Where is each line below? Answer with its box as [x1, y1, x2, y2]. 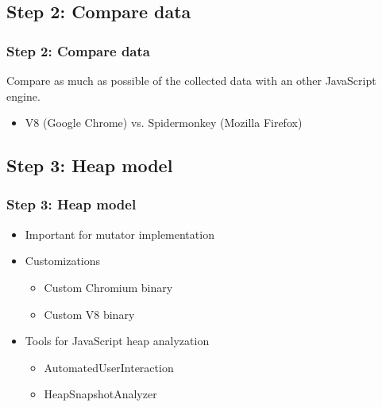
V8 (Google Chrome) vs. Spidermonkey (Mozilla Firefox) [25, 114, 303, 131]
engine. [6, 87, 41, 104]
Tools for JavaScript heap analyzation [25, 332, 210, 349]
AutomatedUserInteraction [44, 359, 174, 375]
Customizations [25, 252, 101, 269]
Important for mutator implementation [25, 225, 214, 242]
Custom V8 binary [44, 305, 135, 322]
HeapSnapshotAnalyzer [44, 386, 157, 402]
